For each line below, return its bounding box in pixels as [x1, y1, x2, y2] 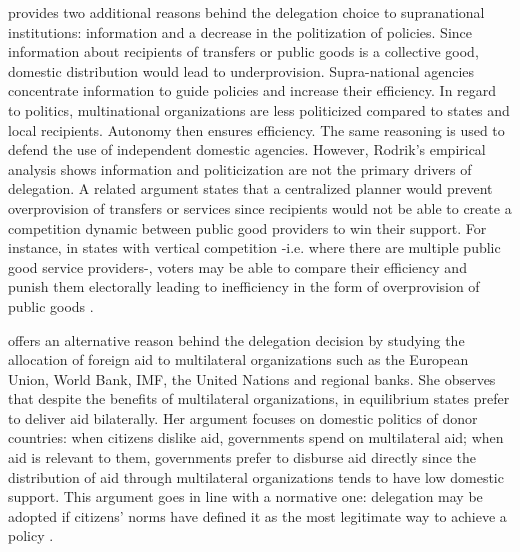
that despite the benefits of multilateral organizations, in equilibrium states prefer [8, 388, 510, 409]
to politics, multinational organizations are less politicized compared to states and [8, 99, 510, 120]
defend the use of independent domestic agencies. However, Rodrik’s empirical [8, 139, 486, 160]
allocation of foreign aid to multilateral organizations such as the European [8, 349, 469, 370]
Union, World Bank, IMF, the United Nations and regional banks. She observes [8, 368, 496, 389]
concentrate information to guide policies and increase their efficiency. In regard [8, 80, 497, 101]
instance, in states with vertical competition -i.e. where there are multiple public [8, 237, 501, 258]
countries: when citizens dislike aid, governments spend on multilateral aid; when [8, 427, 504, 448]
